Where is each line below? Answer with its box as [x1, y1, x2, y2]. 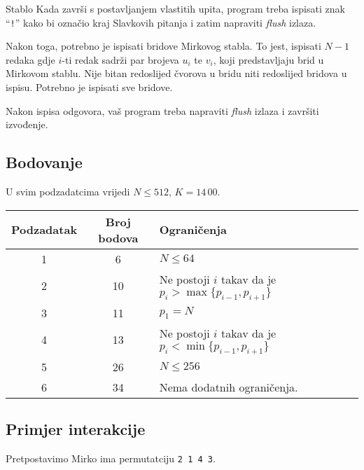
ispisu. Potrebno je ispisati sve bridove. [6, 80, 173, 95]
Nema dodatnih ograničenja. [159, 378, 298, 395]
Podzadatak [11, 221, 78, 238]
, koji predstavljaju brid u [213, 52, 324, 67]
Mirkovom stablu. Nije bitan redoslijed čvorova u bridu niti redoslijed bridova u [6, 66, 347, 81]
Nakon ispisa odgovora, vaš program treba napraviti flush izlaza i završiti [6, 103, 319, 118]
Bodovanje [6, 151, 83, 173]
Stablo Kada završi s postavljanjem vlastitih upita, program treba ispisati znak [6, 1, 345, 15]
